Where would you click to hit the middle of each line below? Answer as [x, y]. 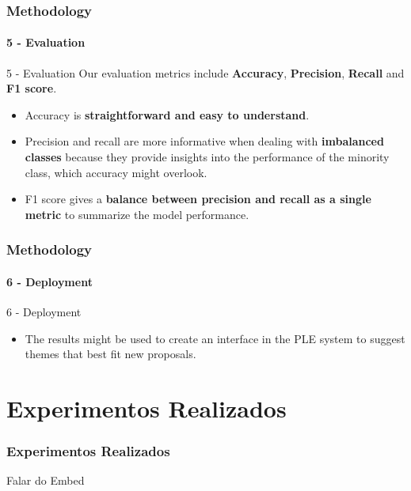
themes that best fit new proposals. [110, 354]
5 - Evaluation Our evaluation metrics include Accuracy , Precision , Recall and [205, 72]
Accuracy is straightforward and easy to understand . [167, 114]
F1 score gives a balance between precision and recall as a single [198, 199]
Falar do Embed [46, 480]
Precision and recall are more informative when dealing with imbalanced [204, 141]
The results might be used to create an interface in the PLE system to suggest [215, 338]
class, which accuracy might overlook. [116, 172]
